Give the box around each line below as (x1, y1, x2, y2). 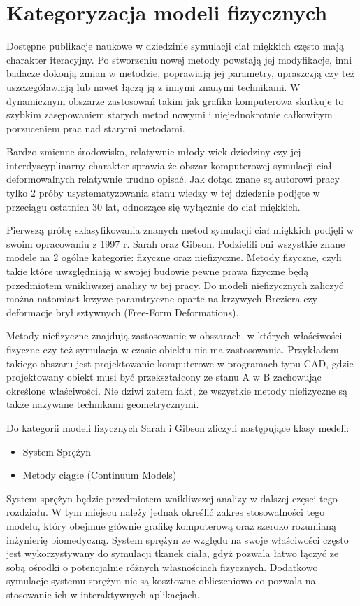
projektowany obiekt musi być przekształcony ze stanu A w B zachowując (6, 369, 322, 384)
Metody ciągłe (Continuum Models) (22, 467, 177, 482)
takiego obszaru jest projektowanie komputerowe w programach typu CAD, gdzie (6, 355, 354, 370)
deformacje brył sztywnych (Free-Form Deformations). (6, 304, 239, 319)
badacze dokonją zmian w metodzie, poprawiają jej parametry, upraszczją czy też (6, 66, 354, 80)
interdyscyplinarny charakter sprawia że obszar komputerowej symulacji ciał (6, 157, 332, 172)
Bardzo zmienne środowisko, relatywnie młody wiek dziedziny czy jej (6, 144, 301, 159)
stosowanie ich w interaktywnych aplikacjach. (6, 586, 200, 601)
